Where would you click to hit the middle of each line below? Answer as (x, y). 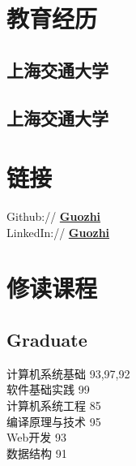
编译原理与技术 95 (54, 421)
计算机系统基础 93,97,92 (68, 373)
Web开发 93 (36, 437)
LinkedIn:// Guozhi (58, 232)
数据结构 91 (37, 453)
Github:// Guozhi (54, 216)
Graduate (47, 340)
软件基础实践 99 (48, 389)
